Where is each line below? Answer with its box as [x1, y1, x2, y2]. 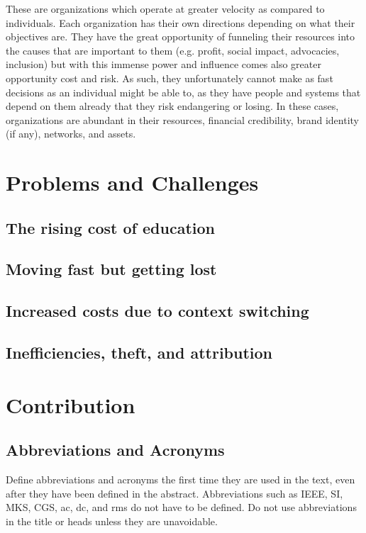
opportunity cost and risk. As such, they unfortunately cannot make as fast [6, 70, 333, 85]
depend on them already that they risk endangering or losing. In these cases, [6, 99, 339, 113]
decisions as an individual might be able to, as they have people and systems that [6, 84, 361, 99]
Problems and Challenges [6, 168, 259, 197]
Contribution [6, 390, 135, 419]
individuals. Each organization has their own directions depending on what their [6, 15, 355, 30]
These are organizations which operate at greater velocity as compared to [6, 1, 325, 16]
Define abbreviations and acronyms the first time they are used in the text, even [6, 472, 355, 487]
